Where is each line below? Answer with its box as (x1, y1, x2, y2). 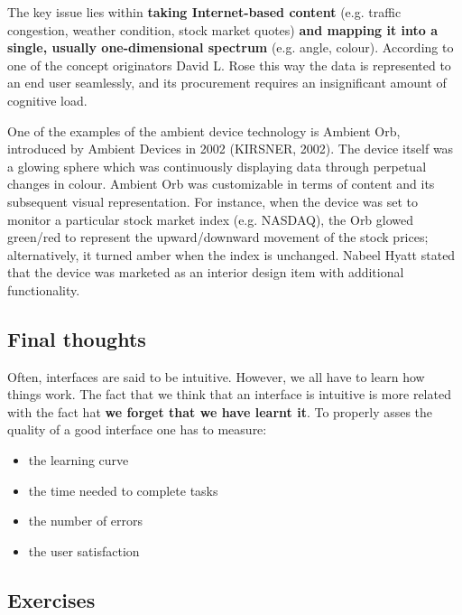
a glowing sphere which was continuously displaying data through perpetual (7, 156, 427, 175)
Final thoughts (7, 324, 146, 352)
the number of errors (28, 511, 143, 530)
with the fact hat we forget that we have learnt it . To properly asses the (7, 402, 433, 421)
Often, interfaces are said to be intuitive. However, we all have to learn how (7, 367, 425, 386)
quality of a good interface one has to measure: (7, 420, 267, 439)
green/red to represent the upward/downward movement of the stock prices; (7, 228, 429, 247)
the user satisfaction (28, 541, 140, 560)
